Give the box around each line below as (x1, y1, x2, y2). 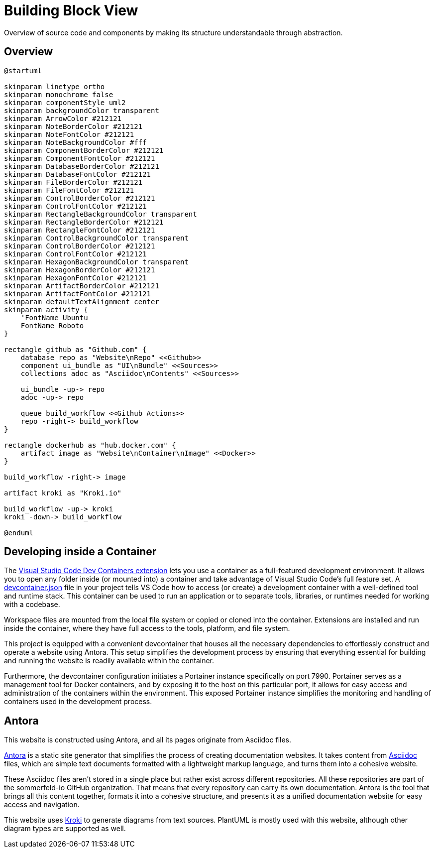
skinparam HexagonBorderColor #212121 (4, 265, 155, 274)
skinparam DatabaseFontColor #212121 (4, 170, 151, 178)
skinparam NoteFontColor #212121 (4, 130, 134, 138)
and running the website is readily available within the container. (4, 656, 214, 665)
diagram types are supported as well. (4, 824, 126, 833)
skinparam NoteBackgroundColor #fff (4, 138, 147, 146)
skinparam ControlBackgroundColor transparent (4, 234, 189, 242)
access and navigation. (4, 800, 80, 809)
